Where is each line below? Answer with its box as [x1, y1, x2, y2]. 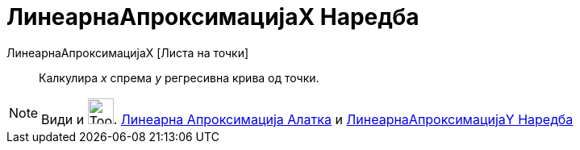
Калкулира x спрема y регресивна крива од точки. [39, 70, 319, 85]
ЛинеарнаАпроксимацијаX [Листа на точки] [6, 45, 249, 60]
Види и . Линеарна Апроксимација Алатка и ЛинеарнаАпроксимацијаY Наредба [41, 110, 574, 127]
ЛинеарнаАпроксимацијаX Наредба [6, 3, 419, 31]
